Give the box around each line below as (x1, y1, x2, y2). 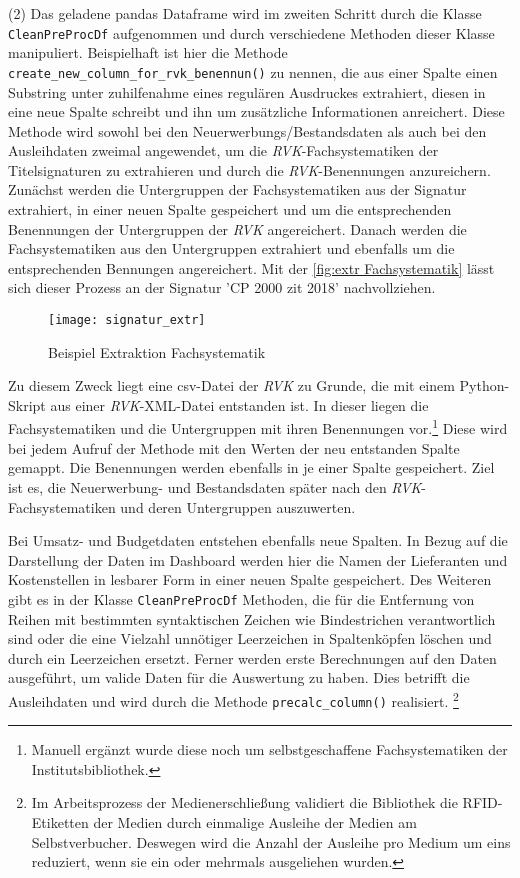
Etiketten (31, 812, 89, 832)
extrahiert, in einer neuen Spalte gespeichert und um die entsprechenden (8, 199, 452, 220)
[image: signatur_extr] (48, 313, 206, 328)
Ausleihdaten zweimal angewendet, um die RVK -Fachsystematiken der (8, 140, 439, 161)
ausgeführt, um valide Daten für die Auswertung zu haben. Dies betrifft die (8, 667, 470, 688)
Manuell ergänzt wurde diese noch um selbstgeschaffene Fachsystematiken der (31, 739, 508, 760)
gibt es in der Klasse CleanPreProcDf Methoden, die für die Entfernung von (8, 588, 475, 609)
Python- (459, 375, 510, 396)
